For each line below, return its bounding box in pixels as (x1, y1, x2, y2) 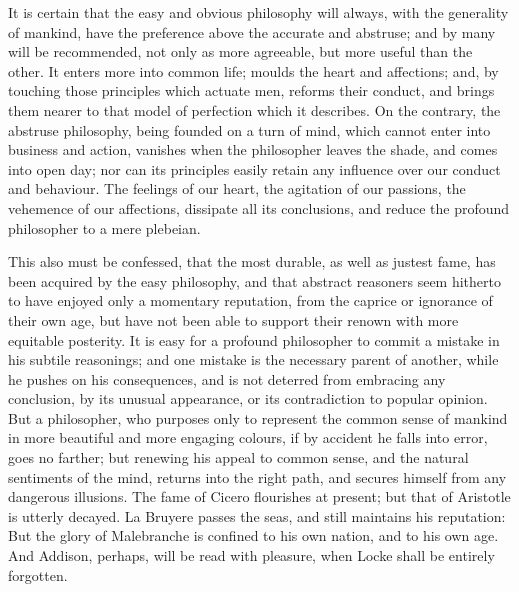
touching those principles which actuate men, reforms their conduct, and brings (8, 80, 495, 101)
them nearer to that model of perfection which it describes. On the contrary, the (8, 99, 501, 120)
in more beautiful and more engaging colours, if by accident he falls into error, (8, 427, 488, 448)
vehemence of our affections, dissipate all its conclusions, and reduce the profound (8, 197, 510, 218)
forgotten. (8, 564, 68, 585)
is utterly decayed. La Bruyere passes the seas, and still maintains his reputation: (8, 505, 506, 526)
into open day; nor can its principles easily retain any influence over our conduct (8, 158, 501, 179)
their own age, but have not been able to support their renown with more (8, 309, 459, 330)
